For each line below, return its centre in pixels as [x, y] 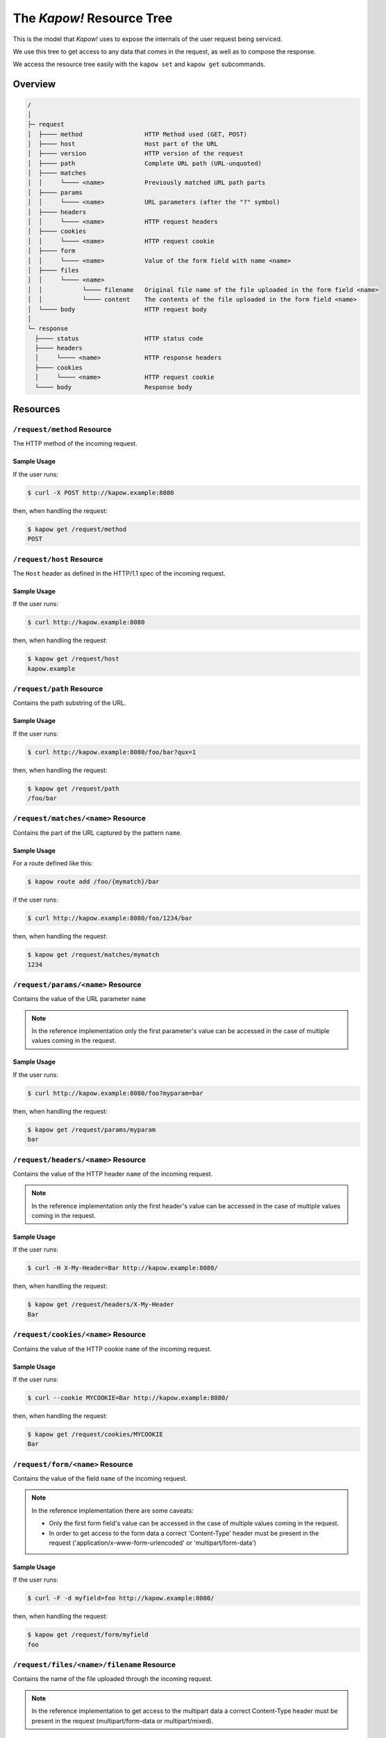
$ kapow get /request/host [73, 659]
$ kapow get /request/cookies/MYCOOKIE [95, 1434]
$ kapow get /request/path [73, 788]
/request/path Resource [58, 688]
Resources [36, 409]
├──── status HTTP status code [119, 338]
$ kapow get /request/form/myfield [88, 1635]
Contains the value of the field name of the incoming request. [100, 1478]
